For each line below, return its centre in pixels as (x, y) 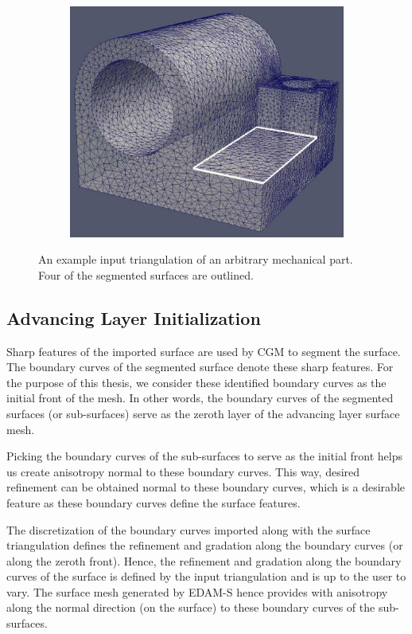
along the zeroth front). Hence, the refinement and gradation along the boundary (204, 560)
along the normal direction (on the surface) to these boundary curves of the (191, 607)
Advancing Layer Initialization (134, 317)
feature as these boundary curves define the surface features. (154, 502)
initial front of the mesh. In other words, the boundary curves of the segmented (200, 398)
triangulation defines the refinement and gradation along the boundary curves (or (205, 545)
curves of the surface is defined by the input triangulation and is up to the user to (206, 576)
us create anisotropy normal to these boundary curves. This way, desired (183, 471)
